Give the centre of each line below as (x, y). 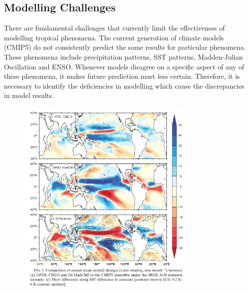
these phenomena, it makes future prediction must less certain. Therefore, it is (122, 76)
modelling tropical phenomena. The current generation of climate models (114, 37)
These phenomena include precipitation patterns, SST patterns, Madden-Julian (124, 56)
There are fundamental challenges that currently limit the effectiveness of (114, 28)
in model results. (29, 95)
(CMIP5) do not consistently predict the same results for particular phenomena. (125, 47)
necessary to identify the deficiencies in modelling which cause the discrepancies (124, 85)
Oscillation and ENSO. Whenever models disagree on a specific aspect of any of (124, 66)
